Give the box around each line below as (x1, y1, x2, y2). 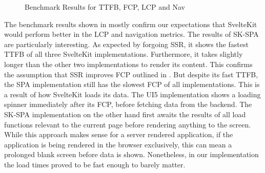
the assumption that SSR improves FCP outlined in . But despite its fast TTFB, (4, 69, 258, 79)
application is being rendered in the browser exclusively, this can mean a (4, 139, 232, 149)
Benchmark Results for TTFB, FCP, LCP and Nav (25, 2, 185, 12)
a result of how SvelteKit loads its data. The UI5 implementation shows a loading (4, 89, 261, 99)
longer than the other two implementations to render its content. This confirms (4, 58, 253, 69)
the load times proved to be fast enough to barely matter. (4, 159, 186, 169)
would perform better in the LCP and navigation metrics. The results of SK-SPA (4, 29, 259, 39)
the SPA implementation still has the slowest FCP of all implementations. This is (4, 79, 260, 90)
